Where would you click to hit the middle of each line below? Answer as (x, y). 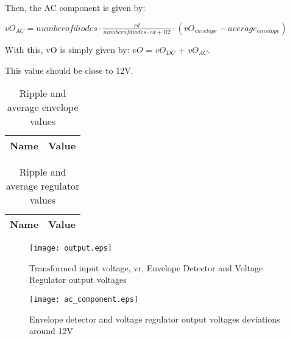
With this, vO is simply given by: (67, 49)
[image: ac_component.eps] (84, 299)
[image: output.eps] (71, 248)
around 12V (51, 331)
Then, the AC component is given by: (75, 7)
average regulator (43, 186)
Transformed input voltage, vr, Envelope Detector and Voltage (146, 267)
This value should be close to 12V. (69, 70)
